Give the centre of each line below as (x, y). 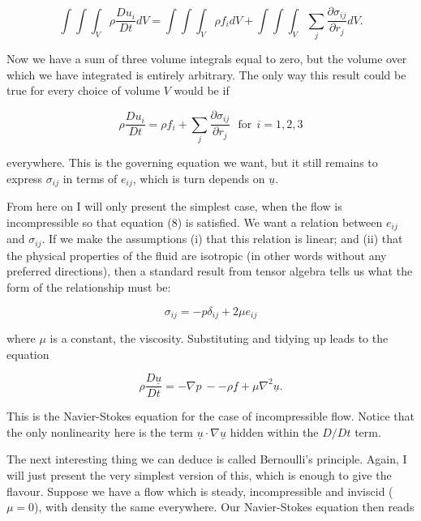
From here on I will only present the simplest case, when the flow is (174, 206)
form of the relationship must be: (89, 286)
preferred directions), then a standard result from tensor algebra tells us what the (210, 271)
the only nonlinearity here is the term (100, 431)
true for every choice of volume (84, 90)
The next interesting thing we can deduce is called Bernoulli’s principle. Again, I (207, 459)
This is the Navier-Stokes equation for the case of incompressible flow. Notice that (210, 416)
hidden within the (274, 431)
